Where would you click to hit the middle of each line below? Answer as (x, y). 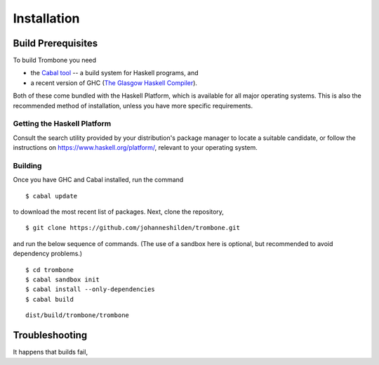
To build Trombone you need (55, 60)
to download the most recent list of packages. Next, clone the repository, (119, 212)
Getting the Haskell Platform (62, 124)
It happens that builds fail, (50, 352)
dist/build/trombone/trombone (78, 315)
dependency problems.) (48, 254)
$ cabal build (49, 299)
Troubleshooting (50, 335)
